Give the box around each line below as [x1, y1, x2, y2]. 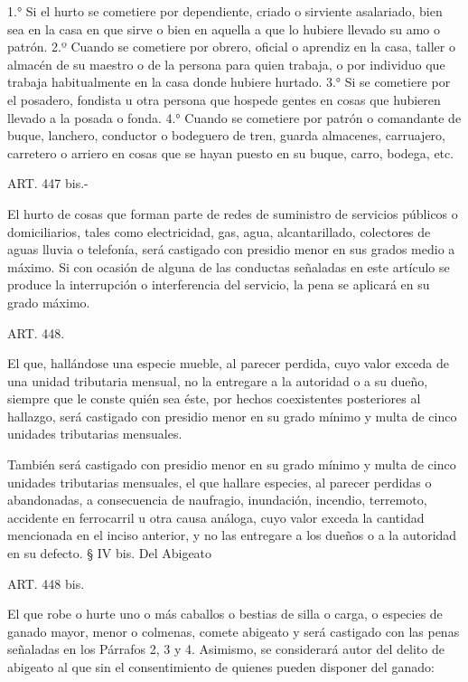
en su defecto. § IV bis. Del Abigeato [7, 544, 212, 563]
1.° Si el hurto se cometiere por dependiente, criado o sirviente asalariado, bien [7, 2, 443, 20]
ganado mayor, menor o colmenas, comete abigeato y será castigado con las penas [7, 621, 460, 640]
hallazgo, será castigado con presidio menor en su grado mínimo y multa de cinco [7, 406, 457, 425]
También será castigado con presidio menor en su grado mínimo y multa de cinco [7, 455, 456, 474]
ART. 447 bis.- [7, 174, 89, 193]
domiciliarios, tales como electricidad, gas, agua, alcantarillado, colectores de [7, 222, 431, 241]
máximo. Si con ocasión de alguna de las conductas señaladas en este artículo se [7, 257, 450, 276]
